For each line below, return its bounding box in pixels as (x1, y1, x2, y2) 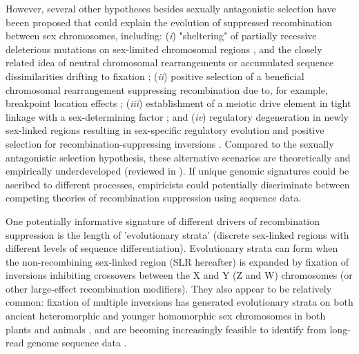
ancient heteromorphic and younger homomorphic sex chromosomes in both (6, 308, 326, 323)
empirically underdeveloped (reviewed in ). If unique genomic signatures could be (6, 164, 349, 178)
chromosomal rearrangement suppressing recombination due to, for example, (6, 82, 328, 97)
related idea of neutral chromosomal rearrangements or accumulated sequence (6, 55, 334, 70)
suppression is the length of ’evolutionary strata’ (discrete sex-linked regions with (6, 227, 349, 242)
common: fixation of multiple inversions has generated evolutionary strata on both (6, 295, 353, 309)
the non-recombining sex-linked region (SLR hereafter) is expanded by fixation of (6, 254, 349, 268)
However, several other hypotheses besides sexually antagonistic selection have (6, 1, 336, 15)
